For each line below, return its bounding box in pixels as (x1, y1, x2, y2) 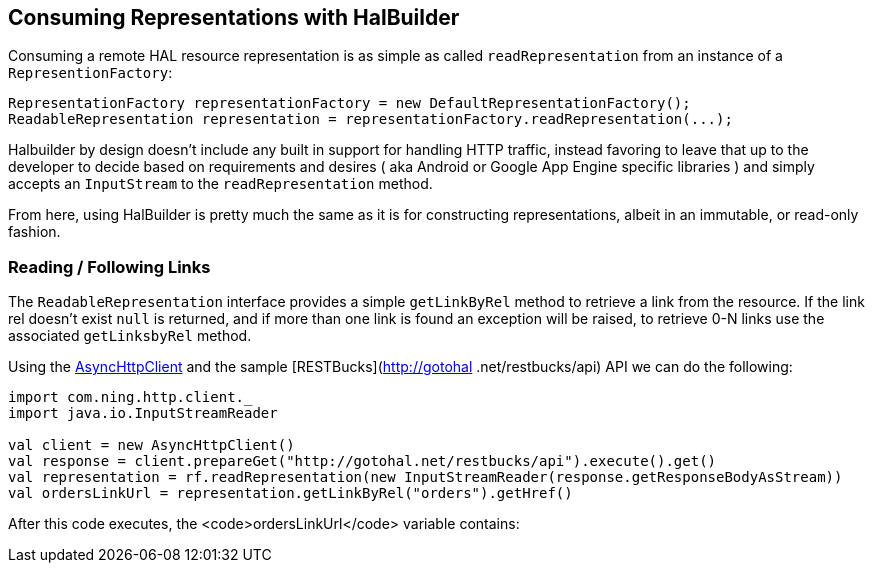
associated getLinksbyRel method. (8, 327, 252, 345)
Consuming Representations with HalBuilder (8, 5, 460, 30)
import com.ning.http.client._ (8, 389, 253, 406)
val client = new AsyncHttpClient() (8, 437, 295, 454)
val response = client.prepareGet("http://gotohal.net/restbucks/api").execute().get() (8, 453, 717, 470)
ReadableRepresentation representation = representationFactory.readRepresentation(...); (8, 111, 733, 128)
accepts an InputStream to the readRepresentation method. (8, 175, 433, 193)
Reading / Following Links (8, 256, 211, 277)
